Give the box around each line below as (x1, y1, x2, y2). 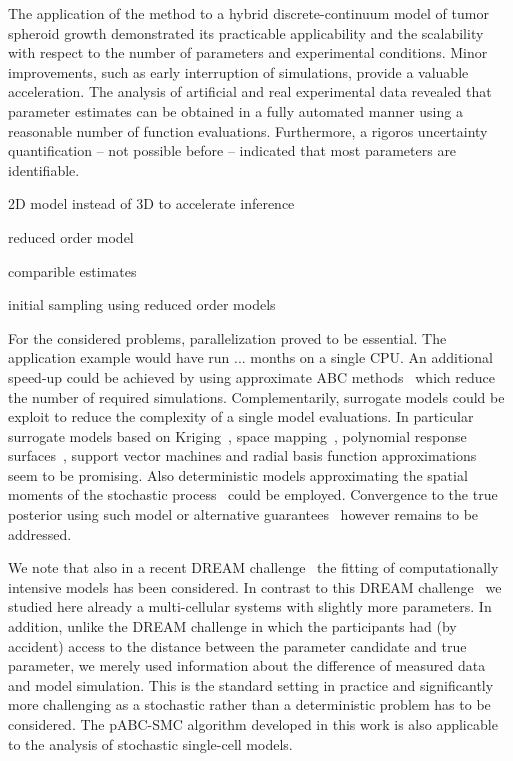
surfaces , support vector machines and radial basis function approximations (8, 445, 477, 466)
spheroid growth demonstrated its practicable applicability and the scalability (8, 22, 484, 43)
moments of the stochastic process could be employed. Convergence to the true (8, 484, 498, 505)
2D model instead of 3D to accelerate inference (8, 193, 295, 214)
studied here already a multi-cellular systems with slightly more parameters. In (8, 596, 492, 617)
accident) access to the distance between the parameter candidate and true (8, 635, 467, 656)
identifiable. (8, 159, 80, 180)
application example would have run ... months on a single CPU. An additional (8, 347, 494, 368)
